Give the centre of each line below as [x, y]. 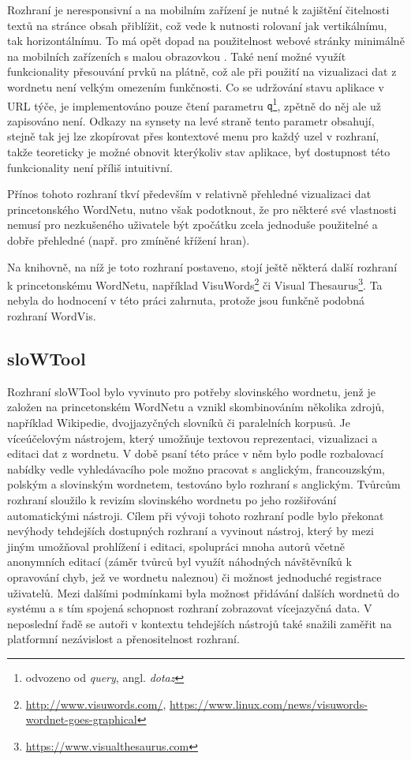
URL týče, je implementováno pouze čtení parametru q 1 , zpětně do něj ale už [194, 104]
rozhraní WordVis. [52, 316]
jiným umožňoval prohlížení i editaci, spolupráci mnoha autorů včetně [176, 546]
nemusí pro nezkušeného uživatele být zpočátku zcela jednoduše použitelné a [192, 225]
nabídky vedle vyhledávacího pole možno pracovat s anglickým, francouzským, [196, 468]
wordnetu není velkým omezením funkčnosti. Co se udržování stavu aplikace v [196, 86]
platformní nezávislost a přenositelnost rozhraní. [123, 639]
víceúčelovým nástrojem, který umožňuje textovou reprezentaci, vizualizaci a [192, 438]
